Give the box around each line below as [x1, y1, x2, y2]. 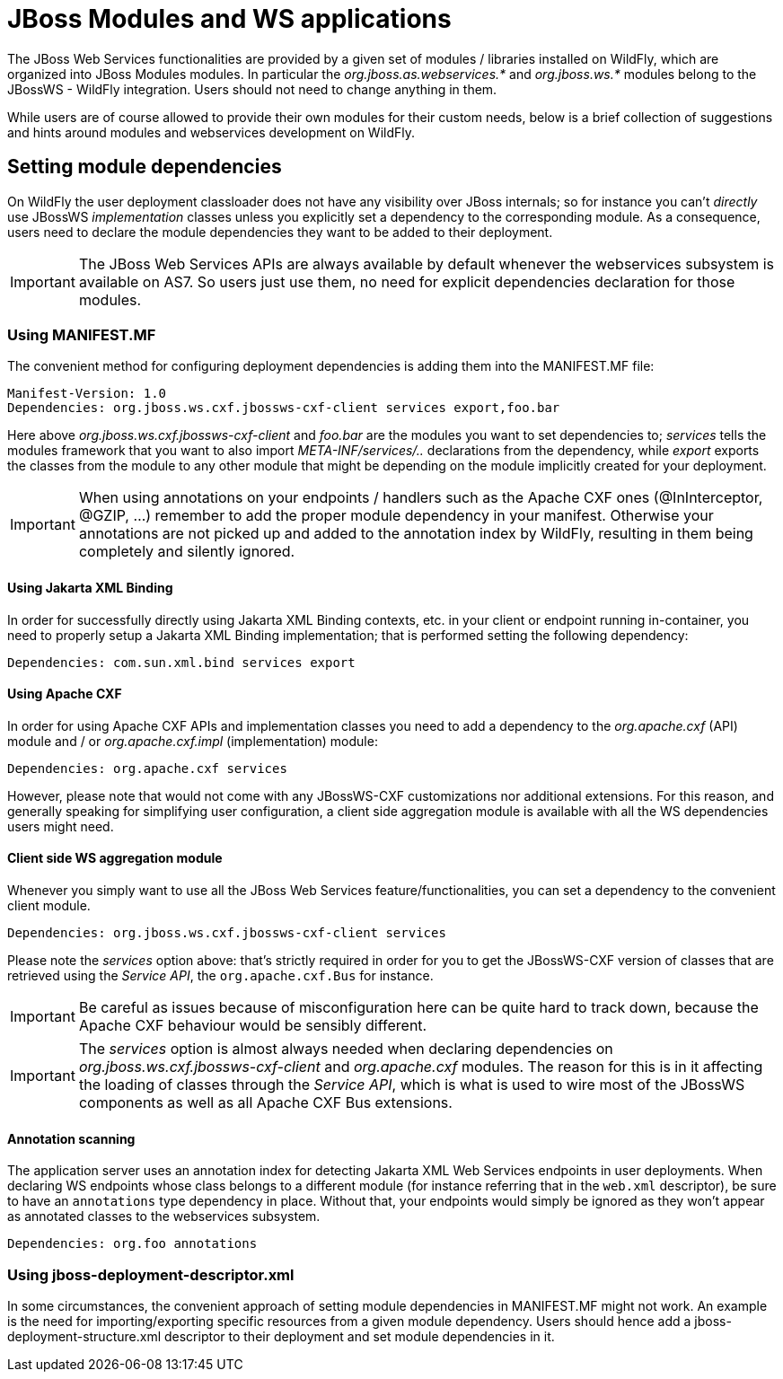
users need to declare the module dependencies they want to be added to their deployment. [7, 224, 553, 240]
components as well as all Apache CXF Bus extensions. [78, 1094, 453, 1111]
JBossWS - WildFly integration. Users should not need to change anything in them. [7, 81, 497, 97]
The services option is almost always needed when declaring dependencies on [78, 1040, 613, 1058]
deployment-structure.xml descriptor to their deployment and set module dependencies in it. [7, 1328, 555, 1344]
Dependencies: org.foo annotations [7, 1236, 258, 1252]
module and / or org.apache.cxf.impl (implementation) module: [7, 733, 378, 749]
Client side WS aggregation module [7, 850, 223, 866]
